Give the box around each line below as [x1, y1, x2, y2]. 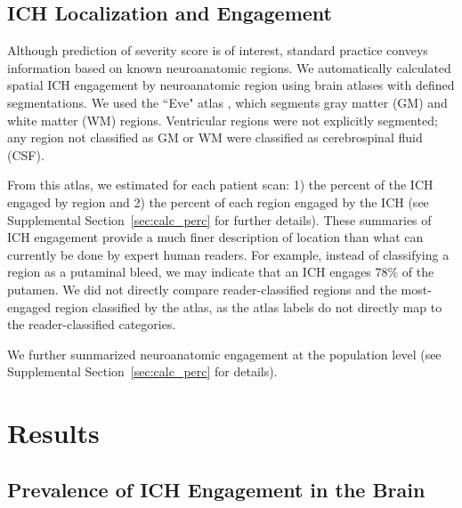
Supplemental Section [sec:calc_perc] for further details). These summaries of [7, 210, 432, 229]
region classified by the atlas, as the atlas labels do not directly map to [54, 297, 442, 316]
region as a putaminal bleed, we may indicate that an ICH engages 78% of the [7, 262, 434, 281]
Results [7, 415, 100, 451]
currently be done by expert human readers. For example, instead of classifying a [7, 245, 450, 263]
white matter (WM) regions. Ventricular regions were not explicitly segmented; [7, 110, 438, 129]
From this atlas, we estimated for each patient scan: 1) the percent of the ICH [7, 175, 434, 194]
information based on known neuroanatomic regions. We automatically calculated [7, 58, 451, 77]
